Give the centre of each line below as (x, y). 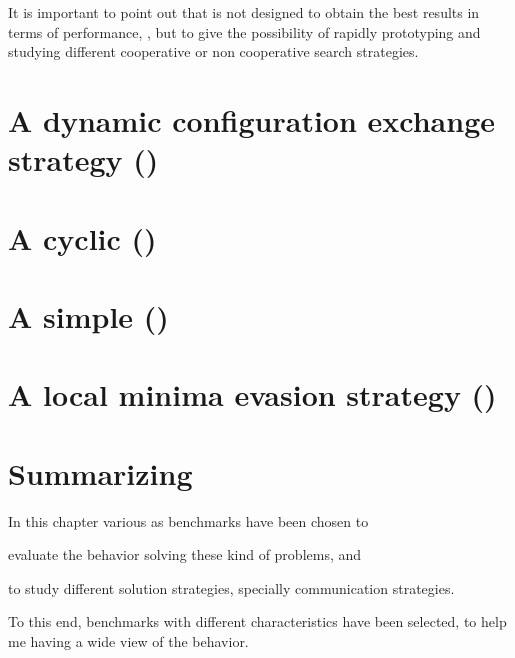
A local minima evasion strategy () (252, 394)
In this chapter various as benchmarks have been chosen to (188, 520)
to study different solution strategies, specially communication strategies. (231, 587)
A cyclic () (82, 237)
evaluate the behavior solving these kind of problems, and (185, 554)
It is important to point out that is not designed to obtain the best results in (244, 12)
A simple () (88, 315)
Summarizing (100, 472)
